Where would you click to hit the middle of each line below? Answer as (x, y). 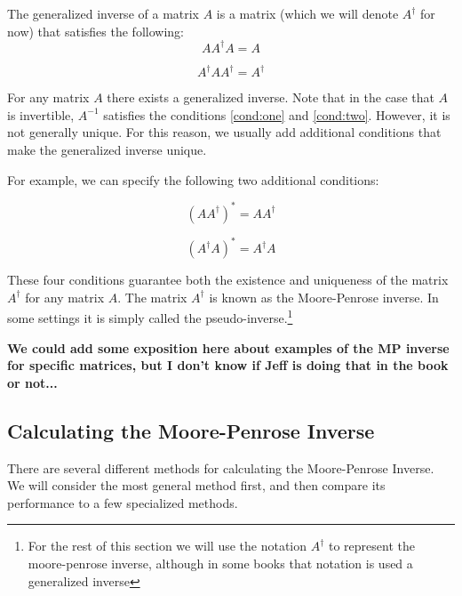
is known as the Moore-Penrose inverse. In (324, 297)
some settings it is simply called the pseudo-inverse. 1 (150, 316)
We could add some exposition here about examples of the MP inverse (228, 347)
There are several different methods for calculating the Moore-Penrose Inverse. (221, 467)
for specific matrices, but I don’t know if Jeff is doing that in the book (228, 365)
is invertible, (41, 114)
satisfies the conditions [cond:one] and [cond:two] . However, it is (277, 114)
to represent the (371, 546)
